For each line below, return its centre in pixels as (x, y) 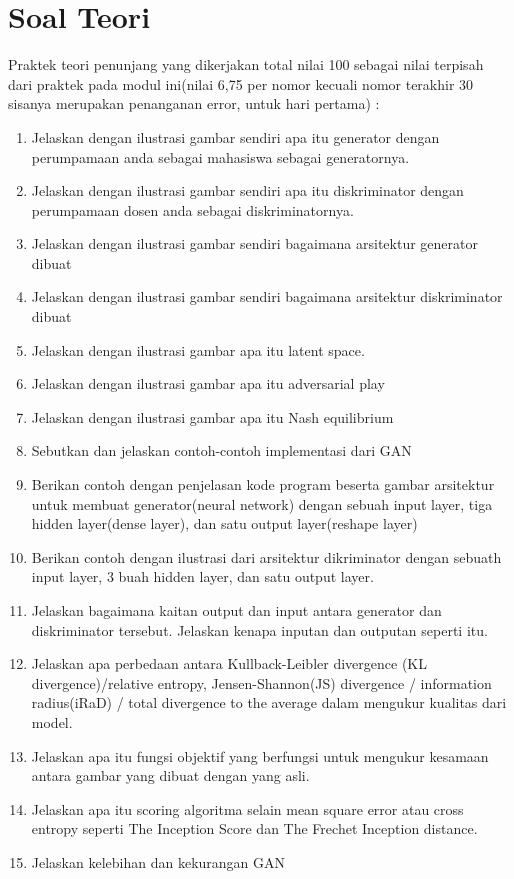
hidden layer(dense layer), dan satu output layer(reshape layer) (224, 523)
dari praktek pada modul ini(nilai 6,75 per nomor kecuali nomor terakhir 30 (241, 83)
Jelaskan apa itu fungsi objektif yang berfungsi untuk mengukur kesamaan (260, 755)
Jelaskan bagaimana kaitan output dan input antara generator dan (236, 610)
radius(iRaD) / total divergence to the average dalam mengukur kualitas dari (269, 702)
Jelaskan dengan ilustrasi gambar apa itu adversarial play (208, 383)
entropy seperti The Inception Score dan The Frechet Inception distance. (254, 828)
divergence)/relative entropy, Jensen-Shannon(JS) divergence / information (261, 682)
